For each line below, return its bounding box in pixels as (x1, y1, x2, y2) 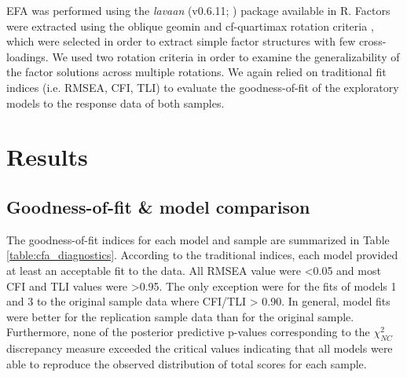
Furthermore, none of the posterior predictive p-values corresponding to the (6, 324, 370, 340)
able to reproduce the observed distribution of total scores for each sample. (6, 355, 367, 372)
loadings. (6, 48, 49, 64)
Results (6, 141, 88, 173)
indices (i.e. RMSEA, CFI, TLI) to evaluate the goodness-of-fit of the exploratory (6, 79, 399, 95)
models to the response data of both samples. (6, 94, 225, 111)
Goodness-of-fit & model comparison (6, 194, 310, 218)
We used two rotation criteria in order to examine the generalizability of (52, 48, 400, 64)
